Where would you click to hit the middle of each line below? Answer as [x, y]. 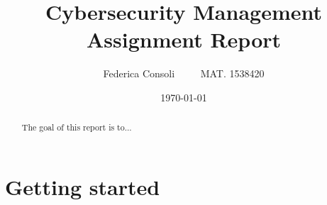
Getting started [83, 186]
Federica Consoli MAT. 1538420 [184, 73]
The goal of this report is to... [77, 127]
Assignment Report [184, 39]
